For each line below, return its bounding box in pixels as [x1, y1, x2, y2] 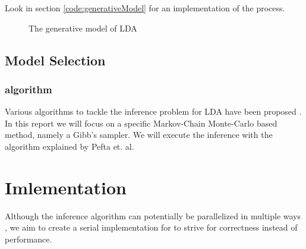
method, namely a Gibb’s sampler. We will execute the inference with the [5, 128, 273, 141]
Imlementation [5, 175, 127, 199]
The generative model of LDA [29, 21, 137, 34]
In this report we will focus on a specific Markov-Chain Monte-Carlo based [5, 116, 277, 129]
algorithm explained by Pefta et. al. [5, 140, 134, 152]
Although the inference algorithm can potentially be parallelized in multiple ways [5, 209, 301, 222]
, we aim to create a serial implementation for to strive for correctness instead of [5, 221, 298, 234]
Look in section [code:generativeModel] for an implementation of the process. [5, 2, 285, 14]
